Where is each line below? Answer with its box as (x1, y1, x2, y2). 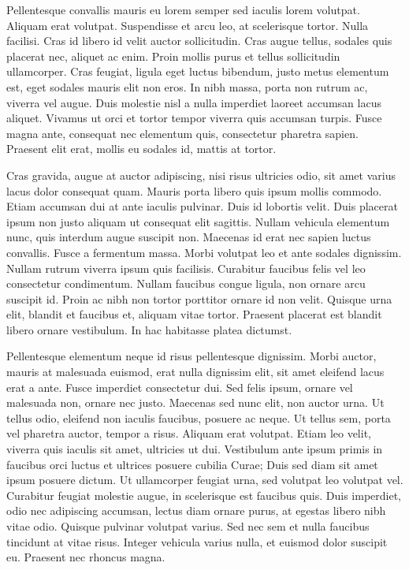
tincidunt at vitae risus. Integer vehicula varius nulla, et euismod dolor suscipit (6, 533, 388, 550)
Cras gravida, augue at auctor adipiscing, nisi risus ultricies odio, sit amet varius (6, 166, 396, 183)
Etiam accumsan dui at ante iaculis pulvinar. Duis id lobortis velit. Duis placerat (6, 198, 398, 214)
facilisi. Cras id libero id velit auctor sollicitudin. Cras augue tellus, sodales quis (6, 32, 392, 49)
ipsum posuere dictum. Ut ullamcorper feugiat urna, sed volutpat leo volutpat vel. (6, 471, 403, 488)
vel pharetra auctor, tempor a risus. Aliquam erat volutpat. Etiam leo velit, (6, 425, 371, 441)
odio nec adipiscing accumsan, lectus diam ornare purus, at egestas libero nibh (6, 502, 386, 519)
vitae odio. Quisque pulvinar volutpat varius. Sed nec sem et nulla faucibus (6, 518, 370, 534)
